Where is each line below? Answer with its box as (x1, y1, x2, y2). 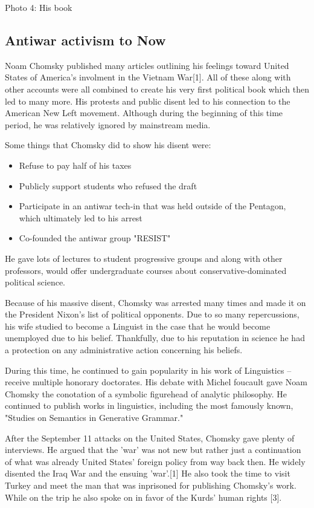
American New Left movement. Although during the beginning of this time (5, 106, 283, 119)
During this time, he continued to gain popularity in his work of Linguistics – (5, 363, 292, 376)
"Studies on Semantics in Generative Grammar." (5, 411, 184, 424)
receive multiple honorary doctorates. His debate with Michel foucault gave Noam (5, 376, 307, 388)
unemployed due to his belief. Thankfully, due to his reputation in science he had (5, 331, 305, 344)
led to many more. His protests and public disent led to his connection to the (5, 94, 290, 107)
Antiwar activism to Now (5, 30, 166, 49)
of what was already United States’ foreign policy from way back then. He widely (5, 455, 306, 467)
